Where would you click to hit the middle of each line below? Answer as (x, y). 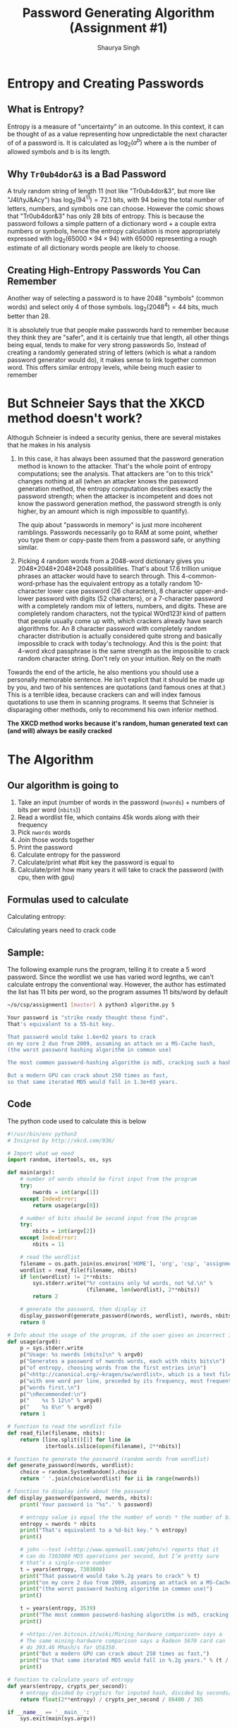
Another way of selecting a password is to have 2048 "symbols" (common (116, 299)
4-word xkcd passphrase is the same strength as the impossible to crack (123, 651)
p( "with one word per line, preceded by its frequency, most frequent (126, 1381)
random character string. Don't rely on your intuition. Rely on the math (119, 658)
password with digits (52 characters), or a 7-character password (129, 598)
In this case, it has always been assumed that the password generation (121, 459)
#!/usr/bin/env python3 (42, 1134)
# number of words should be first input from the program (109, 1179)
